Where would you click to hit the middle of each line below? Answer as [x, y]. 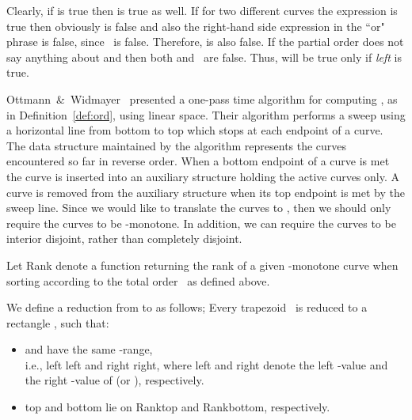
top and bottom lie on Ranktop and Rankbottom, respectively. [177, 407]
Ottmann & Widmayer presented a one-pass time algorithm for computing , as [202, 98]
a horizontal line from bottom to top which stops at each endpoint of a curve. [195, 130]
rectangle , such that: [58, 322]
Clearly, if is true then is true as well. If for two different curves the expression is [202, 10]
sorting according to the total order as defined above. [138, 280]
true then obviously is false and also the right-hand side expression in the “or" [196, 26]
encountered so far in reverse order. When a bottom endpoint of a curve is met [198, 161]
